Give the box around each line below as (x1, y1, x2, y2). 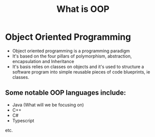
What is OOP (56, 3, 110, 15)
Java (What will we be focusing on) (12, 102, 84, 108)
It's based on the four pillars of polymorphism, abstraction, (12, 53, 132, 59)
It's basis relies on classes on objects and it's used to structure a (12, 64, 144, 69)
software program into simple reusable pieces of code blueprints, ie (12, 68, 151, 75)
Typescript (12, 118, 35, 124)
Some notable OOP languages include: (5, 88, 126, 97)
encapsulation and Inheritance (12, 58, 75, 64)
